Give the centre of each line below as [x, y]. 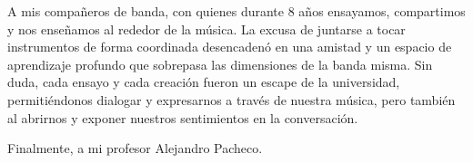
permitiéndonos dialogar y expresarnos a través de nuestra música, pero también [231, 99]
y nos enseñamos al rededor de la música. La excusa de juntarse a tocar [206, 29]
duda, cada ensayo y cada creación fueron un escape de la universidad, [204, 82]
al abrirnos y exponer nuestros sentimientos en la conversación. [183, 117]
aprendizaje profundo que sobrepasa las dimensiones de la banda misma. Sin [220, 64]
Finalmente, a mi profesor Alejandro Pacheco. [135, 148]
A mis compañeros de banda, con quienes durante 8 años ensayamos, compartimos [236, 11]
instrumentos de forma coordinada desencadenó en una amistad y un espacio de [230, 47]
